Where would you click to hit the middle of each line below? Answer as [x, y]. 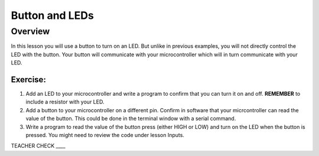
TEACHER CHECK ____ [38, 146]
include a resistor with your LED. [65, 102]
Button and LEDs [52, 15]
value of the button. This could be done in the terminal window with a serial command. [131, 119]
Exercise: [29, 79]
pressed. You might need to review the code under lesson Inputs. [105, 135]
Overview [30, 31]
